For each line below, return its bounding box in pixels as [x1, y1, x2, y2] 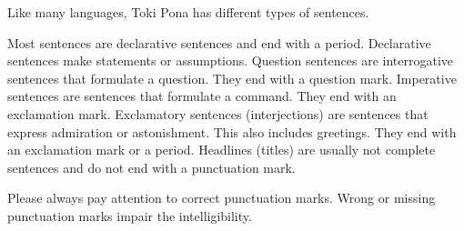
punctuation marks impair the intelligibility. [7, 206, 252, 225]
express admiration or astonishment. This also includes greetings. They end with [7, 122, 457, 141]
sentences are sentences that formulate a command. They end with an [7, 86, 397, 105]
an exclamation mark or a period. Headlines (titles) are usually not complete [7, 140, 436, 159]
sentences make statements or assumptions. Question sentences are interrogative [7, 51, 454, 70]
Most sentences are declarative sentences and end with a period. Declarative [7, 33, 431, 52]
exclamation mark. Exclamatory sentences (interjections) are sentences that [7, 104, 429, 123]
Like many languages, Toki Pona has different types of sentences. [7, 3, 369, 21]
